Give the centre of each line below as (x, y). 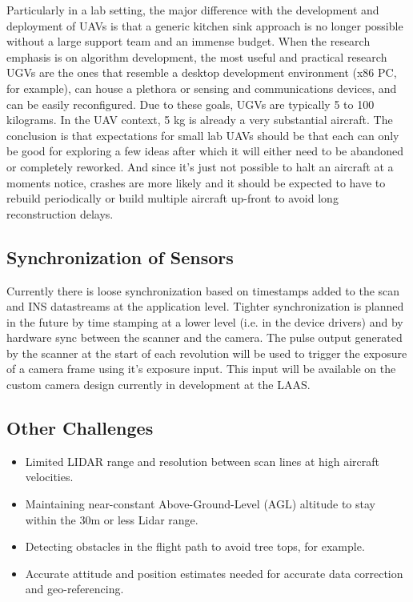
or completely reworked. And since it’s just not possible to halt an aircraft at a (200, 166)
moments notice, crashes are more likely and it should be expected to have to (196, 182)
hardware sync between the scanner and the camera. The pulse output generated (204, 337)
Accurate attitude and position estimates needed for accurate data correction (214, 573)
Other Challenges (80, 428)
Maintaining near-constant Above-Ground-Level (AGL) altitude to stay (200, 504)
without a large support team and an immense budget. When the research (188, 41)
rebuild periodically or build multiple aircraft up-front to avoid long (172, 198)
